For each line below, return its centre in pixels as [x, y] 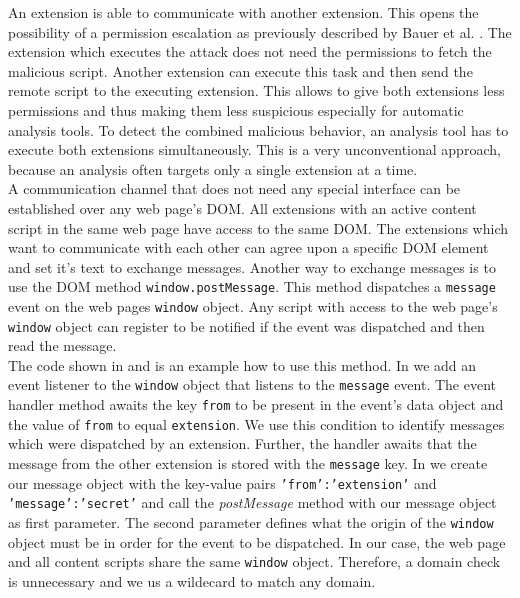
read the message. [62, 345]
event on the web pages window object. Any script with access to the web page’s [253, 305]
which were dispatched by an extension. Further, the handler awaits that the [242, 443]
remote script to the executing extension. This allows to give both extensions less [256, 90]
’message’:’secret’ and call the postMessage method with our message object [252, 502]
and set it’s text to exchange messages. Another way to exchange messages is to [252, 266]
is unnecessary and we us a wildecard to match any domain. [192, 580]
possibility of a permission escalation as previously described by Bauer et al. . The [260, 31]
